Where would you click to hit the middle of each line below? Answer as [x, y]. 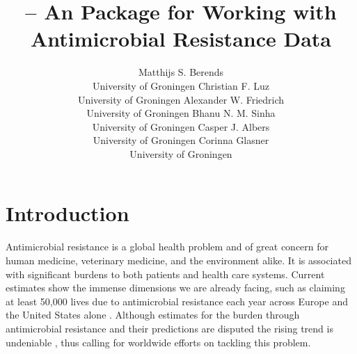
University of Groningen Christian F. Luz [181, 85]
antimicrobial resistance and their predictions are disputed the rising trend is [169, 328]
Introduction [68, 213]
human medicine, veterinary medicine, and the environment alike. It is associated [178, 260]
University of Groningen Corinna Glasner [181, 140]
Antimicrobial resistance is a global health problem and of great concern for [167, 247]
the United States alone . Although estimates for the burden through [153, 315]
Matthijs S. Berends [181, 72]
